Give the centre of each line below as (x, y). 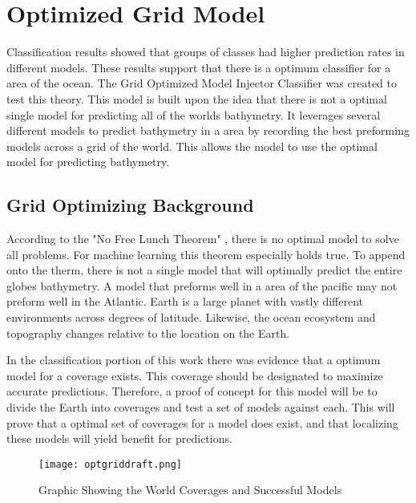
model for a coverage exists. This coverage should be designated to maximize (195, 375)
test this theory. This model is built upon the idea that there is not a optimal (197, 98)
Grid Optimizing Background (130, 205)
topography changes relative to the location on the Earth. (148, 333)
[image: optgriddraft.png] (110, 464)
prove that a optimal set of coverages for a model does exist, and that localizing (202, 422)
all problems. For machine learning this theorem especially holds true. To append (206, 254)
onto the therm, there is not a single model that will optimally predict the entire (204, 270)
